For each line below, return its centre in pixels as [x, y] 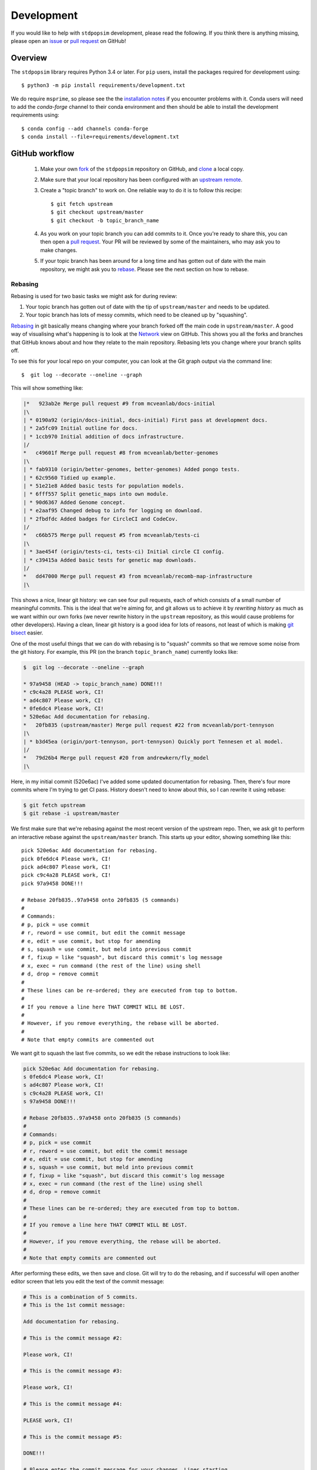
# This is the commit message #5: [73, 1437]
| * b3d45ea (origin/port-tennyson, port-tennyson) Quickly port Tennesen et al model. [153, 741]
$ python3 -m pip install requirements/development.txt [103, 86]
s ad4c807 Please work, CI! [63, 1085]
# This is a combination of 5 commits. [80, 1297]
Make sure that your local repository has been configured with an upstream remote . [141, 179]
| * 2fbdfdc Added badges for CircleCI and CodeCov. [101, 519]
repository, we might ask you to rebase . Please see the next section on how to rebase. [144, 269]
